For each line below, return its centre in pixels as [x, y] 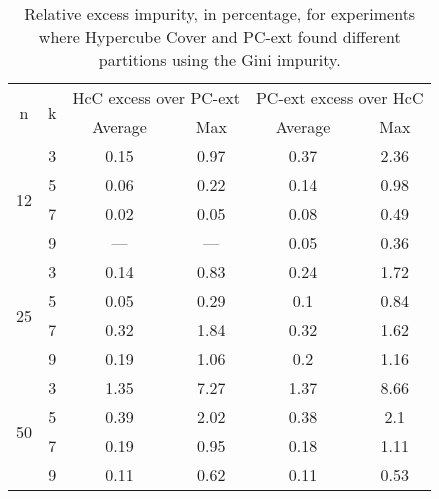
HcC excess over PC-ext [156, 97]
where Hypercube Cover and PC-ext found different [219, 36]
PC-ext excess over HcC [339, 97]
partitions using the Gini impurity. [219, 59]
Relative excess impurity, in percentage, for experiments [220, 13]
